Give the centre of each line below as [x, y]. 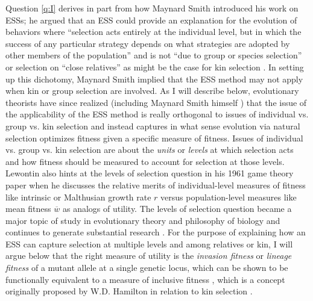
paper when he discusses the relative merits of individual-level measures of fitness [156, 185]
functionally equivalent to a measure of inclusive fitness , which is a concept [145, 279]
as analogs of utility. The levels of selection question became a [177, 209]
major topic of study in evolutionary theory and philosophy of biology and [143, 220]
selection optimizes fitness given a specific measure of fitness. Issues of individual [154, 138]
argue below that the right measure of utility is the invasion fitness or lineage [149, 256]
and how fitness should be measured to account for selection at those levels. [145, 161]
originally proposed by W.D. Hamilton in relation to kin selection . [129, 291]
